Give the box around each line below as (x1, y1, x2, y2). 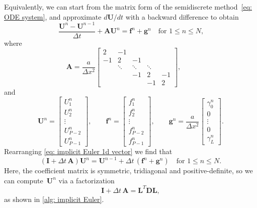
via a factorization (58, 175, 115, 185)
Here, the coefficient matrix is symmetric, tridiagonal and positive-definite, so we (4, 165, 253, 176)
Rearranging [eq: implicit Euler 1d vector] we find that (4, 146, 173, 157)
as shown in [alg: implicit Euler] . (4, 193, 104, 204)
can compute (4, 175, 43, 185)
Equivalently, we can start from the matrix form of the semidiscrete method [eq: (4, 2, 252, 12)
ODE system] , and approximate (4, 11, 102, 22)
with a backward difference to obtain (125, 11, 239, 22)
